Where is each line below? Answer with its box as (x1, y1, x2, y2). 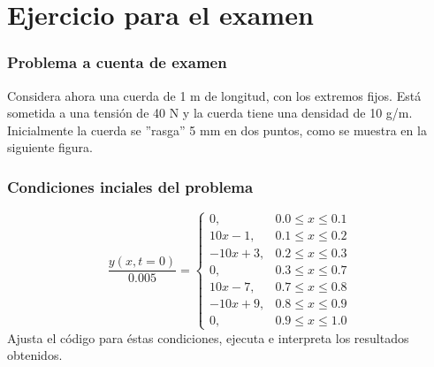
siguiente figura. (7, 138, 93, 157)
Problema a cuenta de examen (7, 51, 227, 73)
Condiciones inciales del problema (7, 175, 254, 197)
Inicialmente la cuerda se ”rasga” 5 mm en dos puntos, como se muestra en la (7, 120, 427, 139)
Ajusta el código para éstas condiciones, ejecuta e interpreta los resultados (7, 328, 409, 347)
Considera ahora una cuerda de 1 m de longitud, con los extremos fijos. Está (7, 86, 422, 104)
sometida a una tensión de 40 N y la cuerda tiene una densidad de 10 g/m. (7, 103, 413, 122)
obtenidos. (7, 346, 63, 364)
